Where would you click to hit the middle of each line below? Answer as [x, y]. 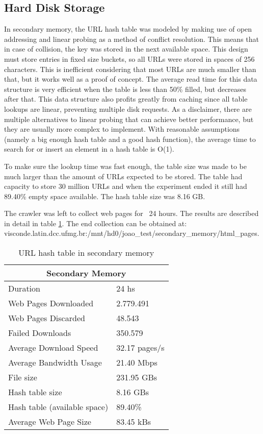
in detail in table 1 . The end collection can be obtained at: [96, 223]
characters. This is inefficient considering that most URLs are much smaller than [130, 69]
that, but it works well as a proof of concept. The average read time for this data [131, 79]
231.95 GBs [137, 377]
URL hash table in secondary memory [86, 253]
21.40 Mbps [137, 363]
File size [23, 377]
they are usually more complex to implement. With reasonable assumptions [122, 129]
